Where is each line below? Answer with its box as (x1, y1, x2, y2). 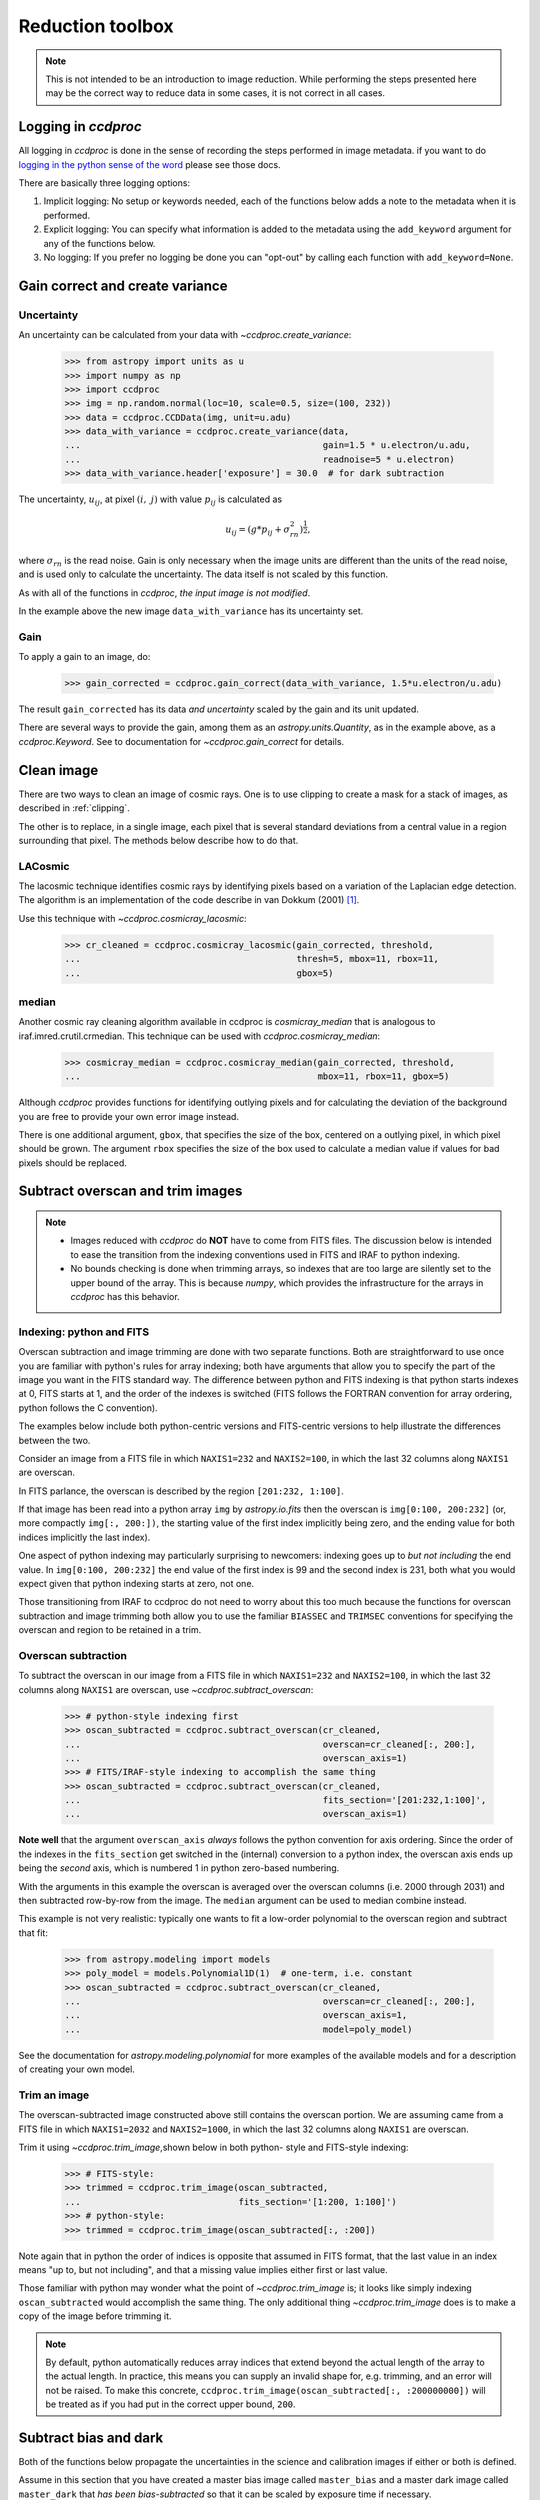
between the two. (18, 1434, 91, 1446)
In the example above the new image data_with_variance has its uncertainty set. (18, 605, 364, 617)
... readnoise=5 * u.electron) (64, 453, 455, 465)
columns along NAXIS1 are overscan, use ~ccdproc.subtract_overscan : (18, 1683, 314, 1695)
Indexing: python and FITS (18, 1325, 150, 1339)
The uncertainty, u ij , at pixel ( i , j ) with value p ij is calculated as (18, 493, 283, 508)
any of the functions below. (43, 237, 156, 249)
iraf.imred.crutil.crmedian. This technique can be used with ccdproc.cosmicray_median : (18, 1030, 381, 1042)
